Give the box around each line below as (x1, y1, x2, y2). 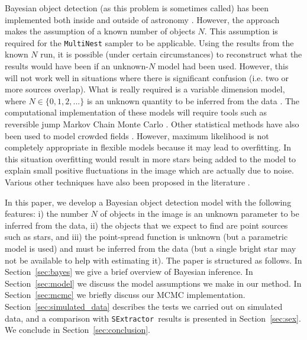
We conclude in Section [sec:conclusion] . (5, 323, 150, 336)
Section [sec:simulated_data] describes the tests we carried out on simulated (5, 300, 283, 312)
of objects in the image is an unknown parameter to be (100, 207, 299, 220)
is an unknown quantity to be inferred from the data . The (86, 94, 300, 107)
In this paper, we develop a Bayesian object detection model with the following (5, 195, 292, 208)
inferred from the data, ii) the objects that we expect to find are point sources (5, 219, 288, 231)
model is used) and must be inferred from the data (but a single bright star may (5, 242, 296, 254)
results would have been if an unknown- (5, 60, 148, 72)
